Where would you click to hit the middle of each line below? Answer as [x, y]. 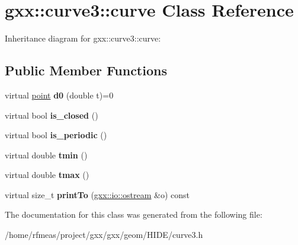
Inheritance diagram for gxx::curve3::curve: [83, 38]
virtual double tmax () [47, 175]
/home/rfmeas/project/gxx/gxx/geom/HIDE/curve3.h [104, 235]
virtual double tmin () [46, 155]
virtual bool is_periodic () [56, 135]
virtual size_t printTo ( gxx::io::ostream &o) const [97, 194]
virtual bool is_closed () [52, 115]
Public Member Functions [86, 70]
